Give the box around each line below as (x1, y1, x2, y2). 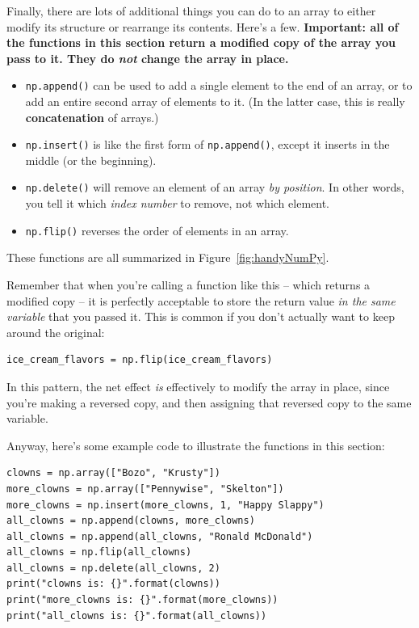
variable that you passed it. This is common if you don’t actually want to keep (6, 308, 395, 325)
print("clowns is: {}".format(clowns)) (6, 578, 220, 590)
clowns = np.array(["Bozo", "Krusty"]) (6, 467, 220, 479)
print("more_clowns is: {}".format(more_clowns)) (6, 594, 279, 606)
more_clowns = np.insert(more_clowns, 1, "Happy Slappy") (6, 499, 325, 511)
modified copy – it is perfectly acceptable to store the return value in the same (6, 292, 396, 309)
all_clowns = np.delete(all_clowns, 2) (6, 562, 220, 574)
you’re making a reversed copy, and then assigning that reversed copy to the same (6, 394, 412, 411)
